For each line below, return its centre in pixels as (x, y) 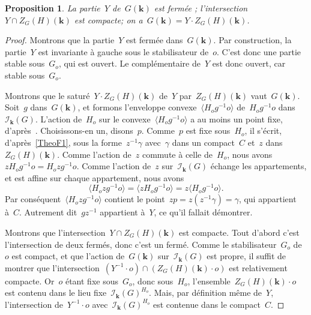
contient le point (135, 199)
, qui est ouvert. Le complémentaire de (129, 63)
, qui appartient (267, 199)
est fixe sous (208, 130)
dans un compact (204, 142)
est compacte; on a (108, 19)
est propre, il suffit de (246, 256)
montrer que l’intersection (52, 267)
